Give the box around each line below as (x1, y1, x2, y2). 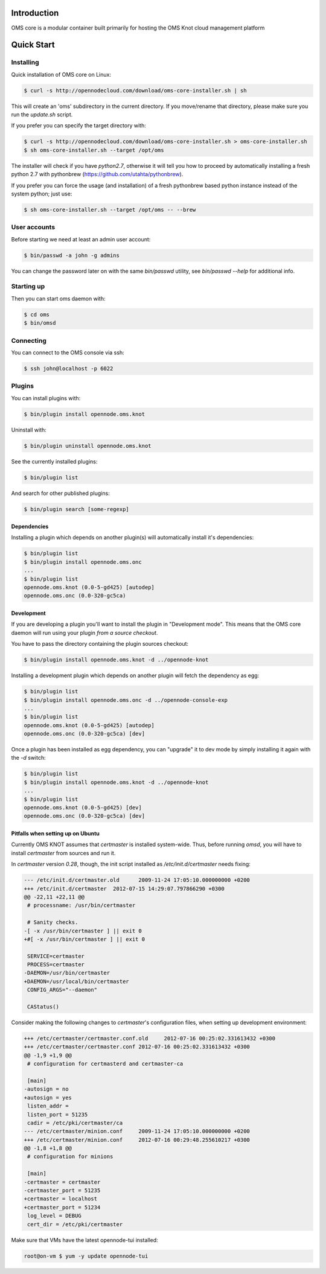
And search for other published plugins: (11, 489, 110, 497)
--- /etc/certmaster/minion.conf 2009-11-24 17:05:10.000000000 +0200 (24, 1128, 251, 1135)
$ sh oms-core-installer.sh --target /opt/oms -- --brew (24, 206, 196, 213)
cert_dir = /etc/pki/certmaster (27, 1221, 123, 1228)
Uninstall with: (11, 426, 46, 433)
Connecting (11, 336, 46, 345)
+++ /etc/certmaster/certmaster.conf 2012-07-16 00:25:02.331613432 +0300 (24, 1043, 251, 1050)
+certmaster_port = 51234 (24, 1204, 101, 1211)
